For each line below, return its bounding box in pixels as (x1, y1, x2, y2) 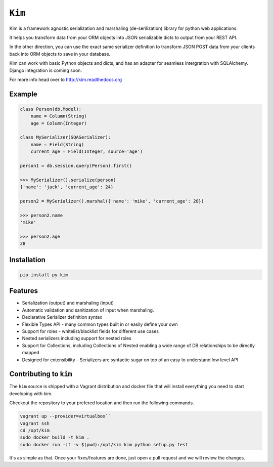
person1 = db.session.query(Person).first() (20, 163, 132, 169)
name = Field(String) (30, 142, 84, 147)
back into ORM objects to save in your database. (9, 51, 111, 57)
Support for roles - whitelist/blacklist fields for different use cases (22, 328, 159, 334)
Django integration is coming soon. (9, 67, 82, 73)
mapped (22, 350, 40, 356)
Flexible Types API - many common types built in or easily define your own (22, 321, 178, 327)
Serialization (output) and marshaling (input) (22, 300, 114, 306)
